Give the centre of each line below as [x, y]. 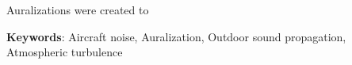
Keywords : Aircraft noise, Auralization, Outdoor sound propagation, [176, 36]
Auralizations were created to [78, 10]
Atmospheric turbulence [65, 52]
